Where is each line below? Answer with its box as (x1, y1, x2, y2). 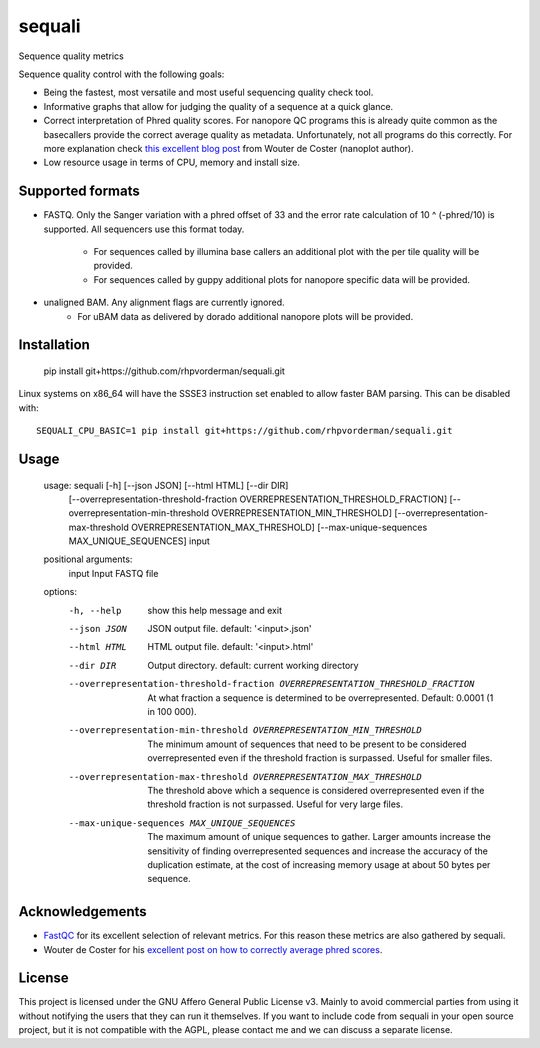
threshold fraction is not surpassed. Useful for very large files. (147, 798, 404, 810)
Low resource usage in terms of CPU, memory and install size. (43, 156, 300, 169)
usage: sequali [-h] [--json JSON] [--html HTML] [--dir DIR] (43, 479, 289, 491)
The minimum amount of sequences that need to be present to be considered (147, 738, 467, 750)
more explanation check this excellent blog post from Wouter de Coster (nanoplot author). (43, 142, 414, 154)
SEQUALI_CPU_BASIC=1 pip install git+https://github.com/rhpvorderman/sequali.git (36, 425, 453, 437)
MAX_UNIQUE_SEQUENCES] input (68, 535, 210, 547)
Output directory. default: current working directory (147, 659, 359, 671)
